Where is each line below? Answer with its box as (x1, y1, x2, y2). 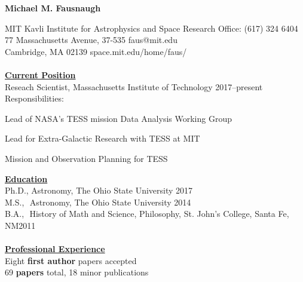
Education (5, 172, 48, 185)
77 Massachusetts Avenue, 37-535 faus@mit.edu (5, 33, 177, 46)
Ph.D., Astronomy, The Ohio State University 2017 (5, 184, 193, 197)
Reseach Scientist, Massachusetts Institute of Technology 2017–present (5, 80, 263, 93)
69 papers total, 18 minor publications (5, 266, 149, 278)
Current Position (5, 68, 76, 81)
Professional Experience (5, 243, 105, 255)
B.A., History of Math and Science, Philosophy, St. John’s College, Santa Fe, (5, 207, 289, 220)
